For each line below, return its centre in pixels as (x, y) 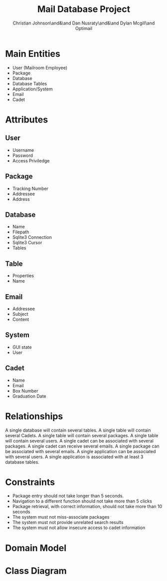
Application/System (33, 89)
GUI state (22, 347)
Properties (23, 276)
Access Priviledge (31, 160)
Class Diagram (36, 571)
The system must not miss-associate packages (61, 517)
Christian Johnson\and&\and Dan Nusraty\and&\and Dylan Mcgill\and (84, 23)
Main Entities (33, 54)
